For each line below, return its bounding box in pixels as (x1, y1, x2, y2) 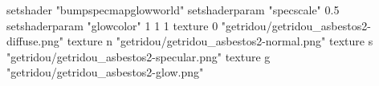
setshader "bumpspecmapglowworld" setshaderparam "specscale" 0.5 (6, 2, 340, 18)
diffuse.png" (6, 33, 64, 49)
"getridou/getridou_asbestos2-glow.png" (6, 64, 204, 80)
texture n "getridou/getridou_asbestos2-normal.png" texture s (67, 33, 373, 49)
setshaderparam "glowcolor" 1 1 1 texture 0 (6, 17, 218, 33)
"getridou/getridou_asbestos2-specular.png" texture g (6, 48, 271, 64)
